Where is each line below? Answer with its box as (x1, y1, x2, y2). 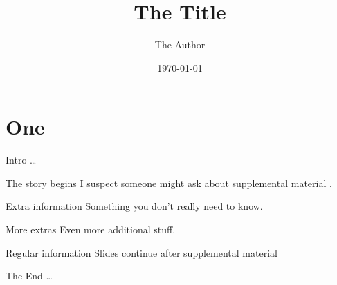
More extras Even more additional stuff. (6, 222, 176, 237)
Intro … (6, 153, 37, 167)
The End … (6, 268, 53, 283)
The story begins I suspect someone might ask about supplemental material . (6, 175, 332, 190)
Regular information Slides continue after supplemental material (6, 245, 277, 259)
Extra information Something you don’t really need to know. (6, 199, 263, 213)
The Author (154, 37, 206, 52)
